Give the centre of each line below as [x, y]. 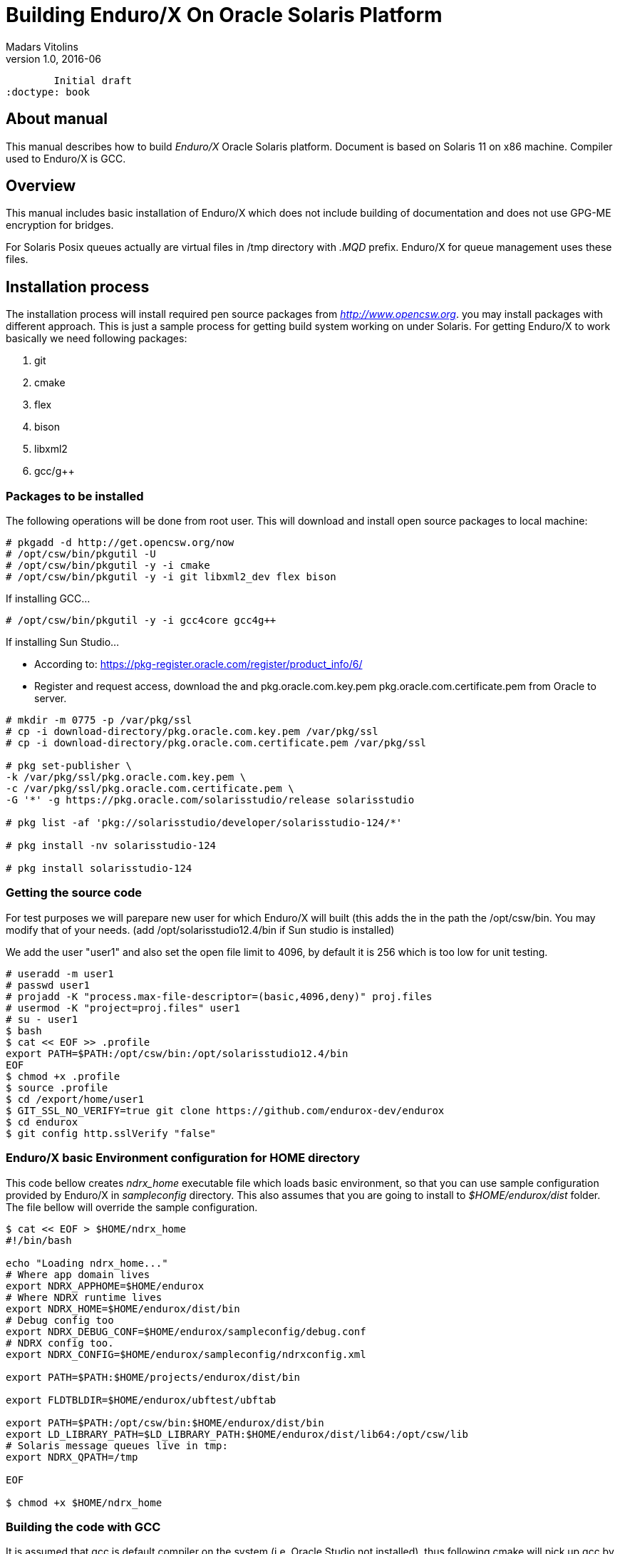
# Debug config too [60, 1320]
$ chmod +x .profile [63, 1076]
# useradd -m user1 [60, 973]
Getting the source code [74, 893]
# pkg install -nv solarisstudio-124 [111, 846]
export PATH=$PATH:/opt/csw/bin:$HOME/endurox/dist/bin [165, 1422]
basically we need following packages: [97, 339]
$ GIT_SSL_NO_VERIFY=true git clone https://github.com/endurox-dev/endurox [225, 1110]
